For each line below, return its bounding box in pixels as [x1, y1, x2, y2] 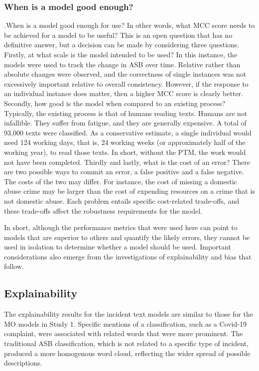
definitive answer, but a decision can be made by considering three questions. [4, 39, 240, 50]
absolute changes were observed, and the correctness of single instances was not [4, 69, 247, 79]
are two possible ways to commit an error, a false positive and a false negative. [4, 166, 244, 177]
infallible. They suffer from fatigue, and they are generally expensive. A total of [4, 118, 247, 128]
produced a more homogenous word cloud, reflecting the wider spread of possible [4, 348, 251, 358]
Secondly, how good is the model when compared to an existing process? [4, 98, 226, 108]
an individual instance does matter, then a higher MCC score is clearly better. [4, 88, 244, 99]
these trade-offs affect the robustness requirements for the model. [4, 205, 203, 216]
